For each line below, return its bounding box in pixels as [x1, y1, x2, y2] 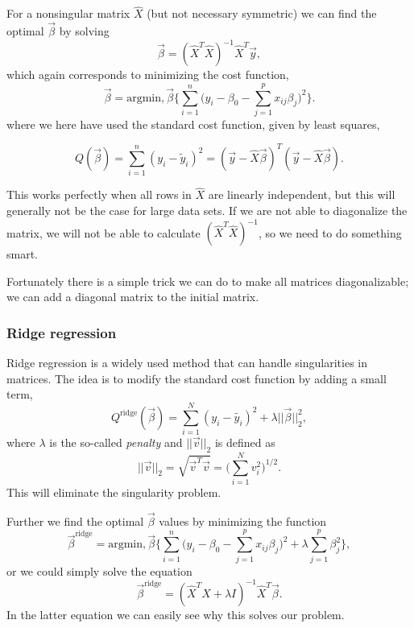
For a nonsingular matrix [6, 5, 130, 22]
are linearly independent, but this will [208, 186, 395, 203]
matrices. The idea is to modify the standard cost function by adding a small [6, 370, 387, 386]
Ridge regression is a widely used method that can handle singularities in [6, 354, 367, 371]
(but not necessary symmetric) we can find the [147, 5, 377, 22]
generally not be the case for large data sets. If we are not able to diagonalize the [6, 202, 408, 219]
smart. [6, 246, 39, 262]
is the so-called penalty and [49, 434, 183, 451]
